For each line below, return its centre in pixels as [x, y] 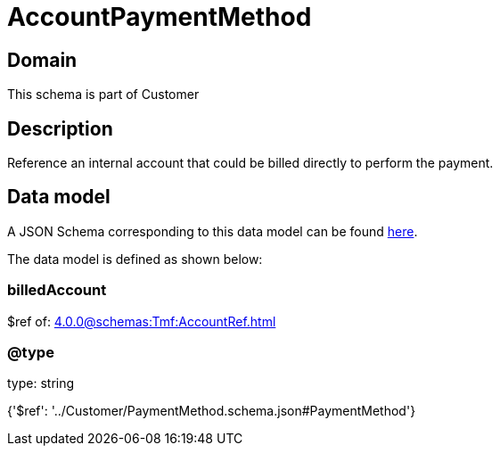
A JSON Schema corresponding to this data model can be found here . [213, 231]
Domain [42, 60]
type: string [41, 383]
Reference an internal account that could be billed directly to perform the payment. [250, 163]
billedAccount [57, 290]
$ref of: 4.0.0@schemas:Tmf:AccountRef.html [142, 321]
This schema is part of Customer [103, 95]
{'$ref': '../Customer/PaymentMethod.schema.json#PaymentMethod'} [212, 411]
